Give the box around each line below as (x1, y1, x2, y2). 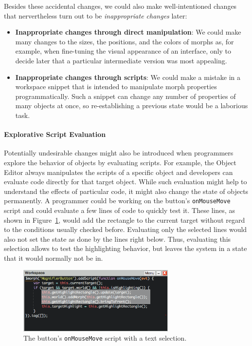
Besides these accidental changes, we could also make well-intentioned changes (4, 1, 237, 11)
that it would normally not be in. (4, 252, 103, 263)
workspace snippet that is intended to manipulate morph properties (15, 81, 217, 92)
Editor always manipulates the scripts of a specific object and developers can (4, 167, 233, 177)
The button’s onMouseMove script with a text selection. (23, 333, 187, 343)
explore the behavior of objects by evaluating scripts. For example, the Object (4, 157, 236, 167)
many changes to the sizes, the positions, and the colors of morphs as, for (15, 36, 234, 46)
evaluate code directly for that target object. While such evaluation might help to (4, 176, 247, 187)
